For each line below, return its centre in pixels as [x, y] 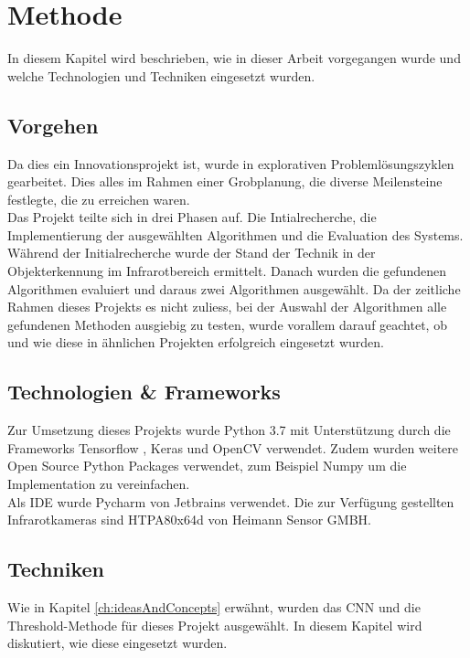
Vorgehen [53, 125]
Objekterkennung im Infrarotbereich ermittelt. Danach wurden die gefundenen [227, 271]
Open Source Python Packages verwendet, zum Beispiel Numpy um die [207, 466]
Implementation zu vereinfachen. [99, 484]
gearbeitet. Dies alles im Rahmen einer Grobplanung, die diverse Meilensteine [225, 181]
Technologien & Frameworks [144, 392]
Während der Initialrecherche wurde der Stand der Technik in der [192, 253]
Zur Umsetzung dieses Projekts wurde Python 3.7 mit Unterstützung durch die [229, 430]
